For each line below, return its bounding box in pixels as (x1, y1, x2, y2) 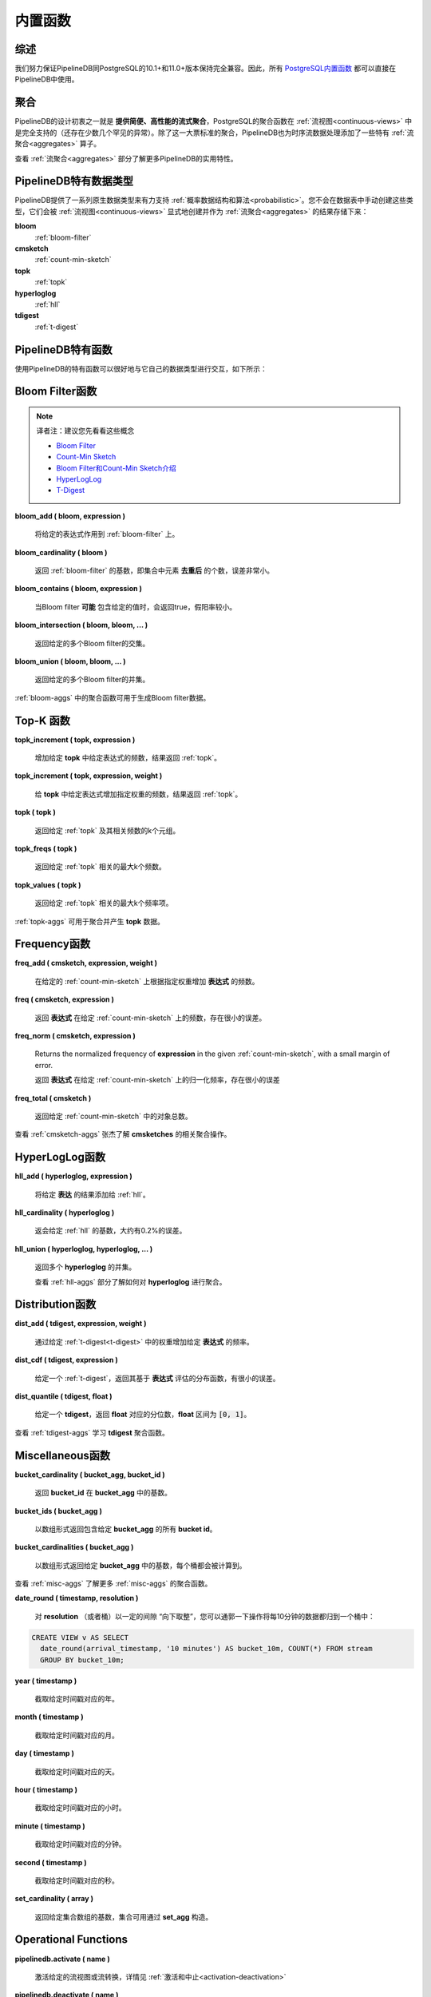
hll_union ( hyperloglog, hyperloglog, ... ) (14, 1244, 153, 1253)
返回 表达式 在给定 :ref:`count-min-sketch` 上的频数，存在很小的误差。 (34, 1013, 267, 1022)
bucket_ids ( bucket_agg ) (14, 1506, 103, 1515)
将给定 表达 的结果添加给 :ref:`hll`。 (34, 1189, 151, 1199)
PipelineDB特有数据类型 (14, 174, 134, 188)
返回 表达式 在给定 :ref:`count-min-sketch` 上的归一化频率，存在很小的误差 (34, 1075, 280, 1085)
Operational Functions (14, 1933, 128, 1947)
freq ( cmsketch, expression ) (14, 995, 115, 1004)
